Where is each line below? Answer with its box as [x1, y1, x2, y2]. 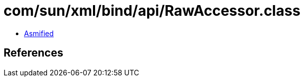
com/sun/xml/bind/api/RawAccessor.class [4, 2, 300, 19]
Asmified [24, 29, 54, 38]
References [4, 46, 63, 60]
